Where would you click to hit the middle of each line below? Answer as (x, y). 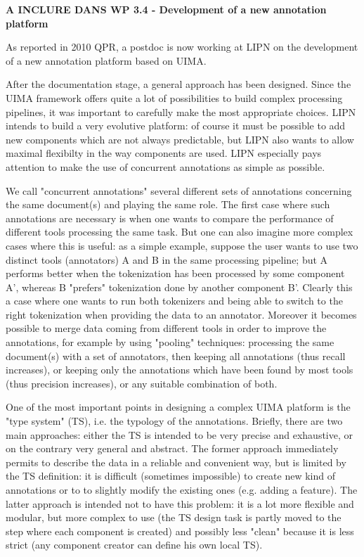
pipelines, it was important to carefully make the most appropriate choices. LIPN (181, 111)
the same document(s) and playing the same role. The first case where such (168, 204)
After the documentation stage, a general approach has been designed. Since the (178, 84)
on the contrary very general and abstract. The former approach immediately (172, 448)
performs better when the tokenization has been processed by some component (175, 273)
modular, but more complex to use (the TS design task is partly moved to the (174, 517)
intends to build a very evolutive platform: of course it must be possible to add (176, 126)
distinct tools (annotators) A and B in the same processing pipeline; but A (167, 259)
